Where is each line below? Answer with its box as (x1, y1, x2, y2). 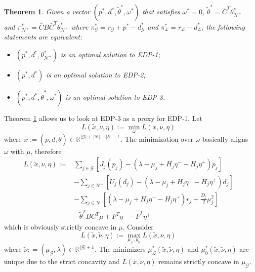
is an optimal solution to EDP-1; (60, 49, 161, 60)
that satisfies (142, 6, 180, 16)
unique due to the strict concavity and (4, 256, 120, 267)
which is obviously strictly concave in (4, 221, 117, 232)
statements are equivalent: (4, 32, 82, 42)
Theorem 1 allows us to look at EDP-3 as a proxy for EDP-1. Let (4, 113, 203, 123)
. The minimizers (94, 244, 146, 254)
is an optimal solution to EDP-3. (65, 92, 165, 102)
